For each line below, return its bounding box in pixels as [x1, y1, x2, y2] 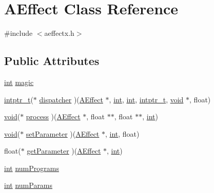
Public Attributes [4, 53, 100, 69]
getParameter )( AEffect [27, 145, 101, 156]
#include [4, 28, 33, 38]
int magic [4, 76, 34, 87]
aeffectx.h [44, 28, 74, 38]
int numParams [4, 180, 53, 190]
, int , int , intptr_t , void [109, 94, 184, 104]
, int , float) [105, 128, 140, 139]
